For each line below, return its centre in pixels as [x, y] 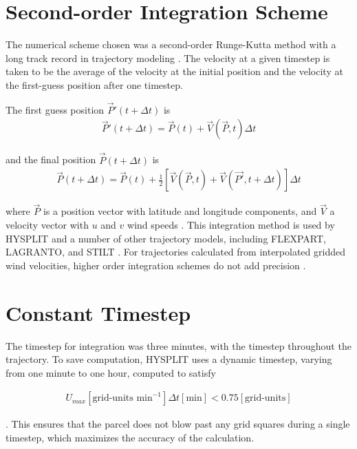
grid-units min [122, 398]
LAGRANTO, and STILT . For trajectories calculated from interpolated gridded [175, 252]
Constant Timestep [98, 312]
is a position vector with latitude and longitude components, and [180, 211]
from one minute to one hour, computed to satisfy [111, 372]
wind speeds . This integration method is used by [231, 224]
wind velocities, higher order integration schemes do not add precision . [156, 265]
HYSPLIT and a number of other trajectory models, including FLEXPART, [166, 238]
